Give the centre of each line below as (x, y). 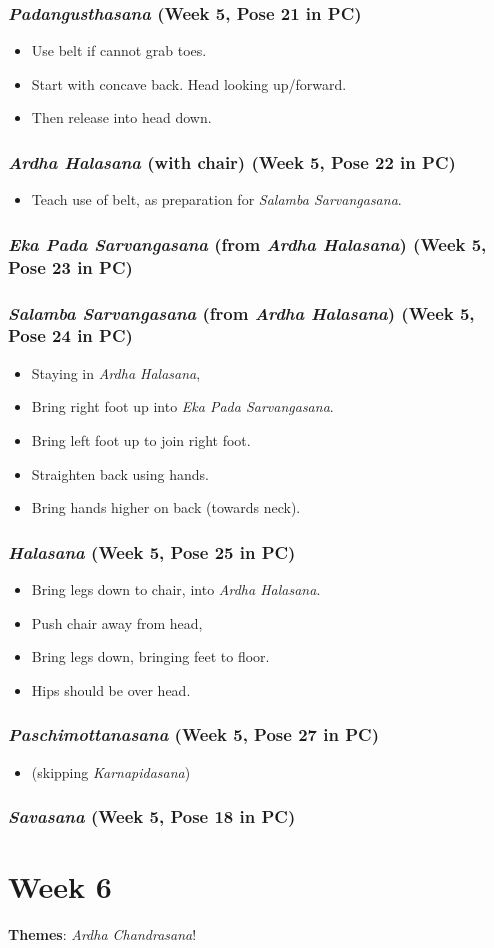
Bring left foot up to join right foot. (141, 439)
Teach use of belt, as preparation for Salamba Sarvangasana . (216, 199)
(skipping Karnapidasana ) (111, 771)
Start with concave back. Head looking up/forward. (189, 83)
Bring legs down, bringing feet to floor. (150, 656)
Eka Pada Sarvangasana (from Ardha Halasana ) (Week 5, (247, 243)
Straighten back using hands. (120, 473)
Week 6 (60, 886)
